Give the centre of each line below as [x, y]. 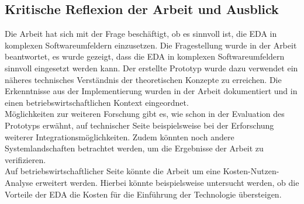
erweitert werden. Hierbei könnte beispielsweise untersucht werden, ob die [167, 182]
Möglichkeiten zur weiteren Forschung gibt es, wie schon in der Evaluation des [145, 114]
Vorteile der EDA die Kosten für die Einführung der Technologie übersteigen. [143, 194]
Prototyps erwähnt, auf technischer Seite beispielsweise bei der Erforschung [139, 125]
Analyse [19, 182]
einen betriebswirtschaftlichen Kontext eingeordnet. [97, 102]
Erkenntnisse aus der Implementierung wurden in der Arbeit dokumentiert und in [151, 91]
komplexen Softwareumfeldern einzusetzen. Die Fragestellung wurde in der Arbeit [151, 45]
